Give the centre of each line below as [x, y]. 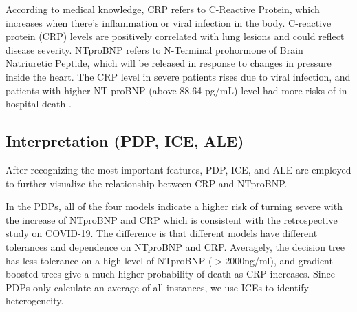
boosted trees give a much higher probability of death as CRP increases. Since [170, 274]
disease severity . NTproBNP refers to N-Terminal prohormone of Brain [154, 49]
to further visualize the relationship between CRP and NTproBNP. [147, 183]
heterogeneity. [35, 301]
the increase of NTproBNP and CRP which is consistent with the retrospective [172, 219]
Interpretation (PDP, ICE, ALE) [125, 141]
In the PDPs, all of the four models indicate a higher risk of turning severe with [174, 206]
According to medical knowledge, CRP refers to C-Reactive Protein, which [163, 9]
